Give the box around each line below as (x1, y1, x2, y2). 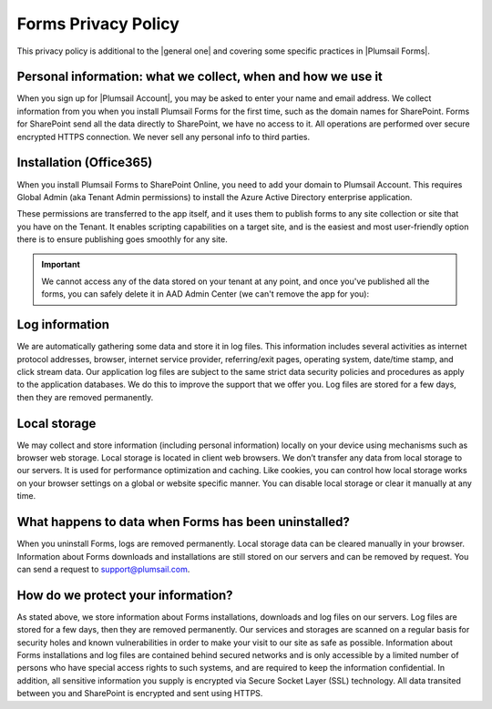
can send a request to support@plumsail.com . (16, 563, 190, 574)
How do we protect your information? (16, 587, 233, 603)
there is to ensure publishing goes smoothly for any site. (16, 234, 228, 245)
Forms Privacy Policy (16, 14, 179, 34)
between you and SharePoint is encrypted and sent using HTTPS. (16, 688, 263, 699)
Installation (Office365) (16, 155, 153, 170)
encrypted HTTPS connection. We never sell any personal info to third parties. (16, 131, 311, 142)
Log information (16, 317, 109, 332)
